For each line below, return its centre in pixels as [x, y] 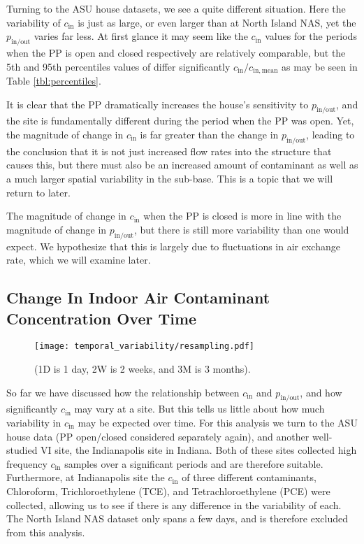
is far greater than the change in [209, 135]
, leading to [330, 135]
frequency [27, 463]
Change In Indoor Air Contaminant [138, 298]
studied [22, 450]
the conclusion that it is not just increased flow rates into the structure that [169, 151]
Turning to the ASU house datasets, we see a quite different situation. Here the [176, 8]
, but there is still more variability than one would [241, 229]
